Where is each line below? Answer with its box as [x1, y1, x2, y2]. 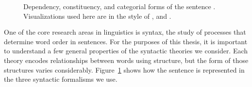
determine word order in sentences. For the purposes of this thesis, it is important [4, 36, 248, 46]
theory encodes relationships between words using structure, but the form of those [4, 55, 249, 65]
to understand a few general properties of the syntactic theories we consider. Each [4, 46, 248, 56]
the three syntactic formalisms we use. [4, 74, 118, 84]
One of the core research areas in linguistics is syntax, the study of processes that [4, 27, 246, 37]
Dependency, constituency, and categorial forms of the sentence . [23, 1, 216, 11]
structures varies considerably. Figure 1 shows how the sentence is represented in [4, 64, 245, 75]
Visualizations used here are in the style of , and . [23, 11, 171, 21]
